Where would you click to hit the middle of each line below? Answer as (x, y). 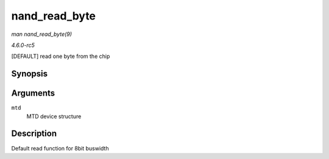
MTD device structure (54, 116)
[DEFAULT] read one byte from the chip (61, 56)
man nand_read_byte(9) (42, 34)
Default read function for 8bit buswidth (60, 148)
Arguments (33, 94)
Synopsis (30, 74)
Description (34, 134)
